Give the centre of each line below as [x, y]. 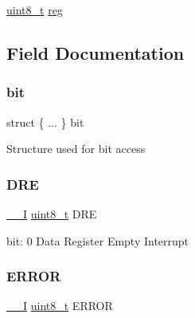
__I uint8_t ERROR [60, 306]
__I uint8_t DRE [52, 214]
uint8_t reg [35, 10]
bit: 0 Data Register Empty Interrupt [98, 240]
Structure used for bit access [76, 149]
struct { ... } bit [45, 122]
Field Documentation [96, 52]
